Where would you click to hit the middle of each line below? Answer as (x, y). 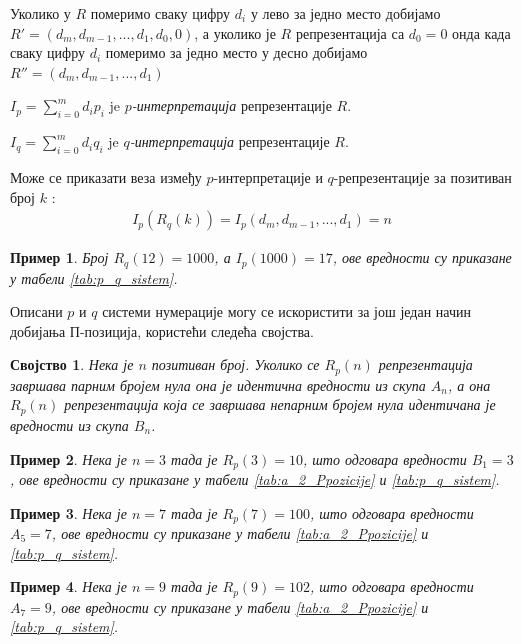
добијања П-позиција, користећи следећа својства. (162, 330)
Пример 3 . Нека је (68, 512)
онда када (481, 32)
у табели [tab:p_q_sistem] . (94, 277)
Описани (36, 311)
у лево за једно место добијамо (345, 13)
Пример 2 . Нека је (68, 458)
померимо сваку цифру (160, 13)
